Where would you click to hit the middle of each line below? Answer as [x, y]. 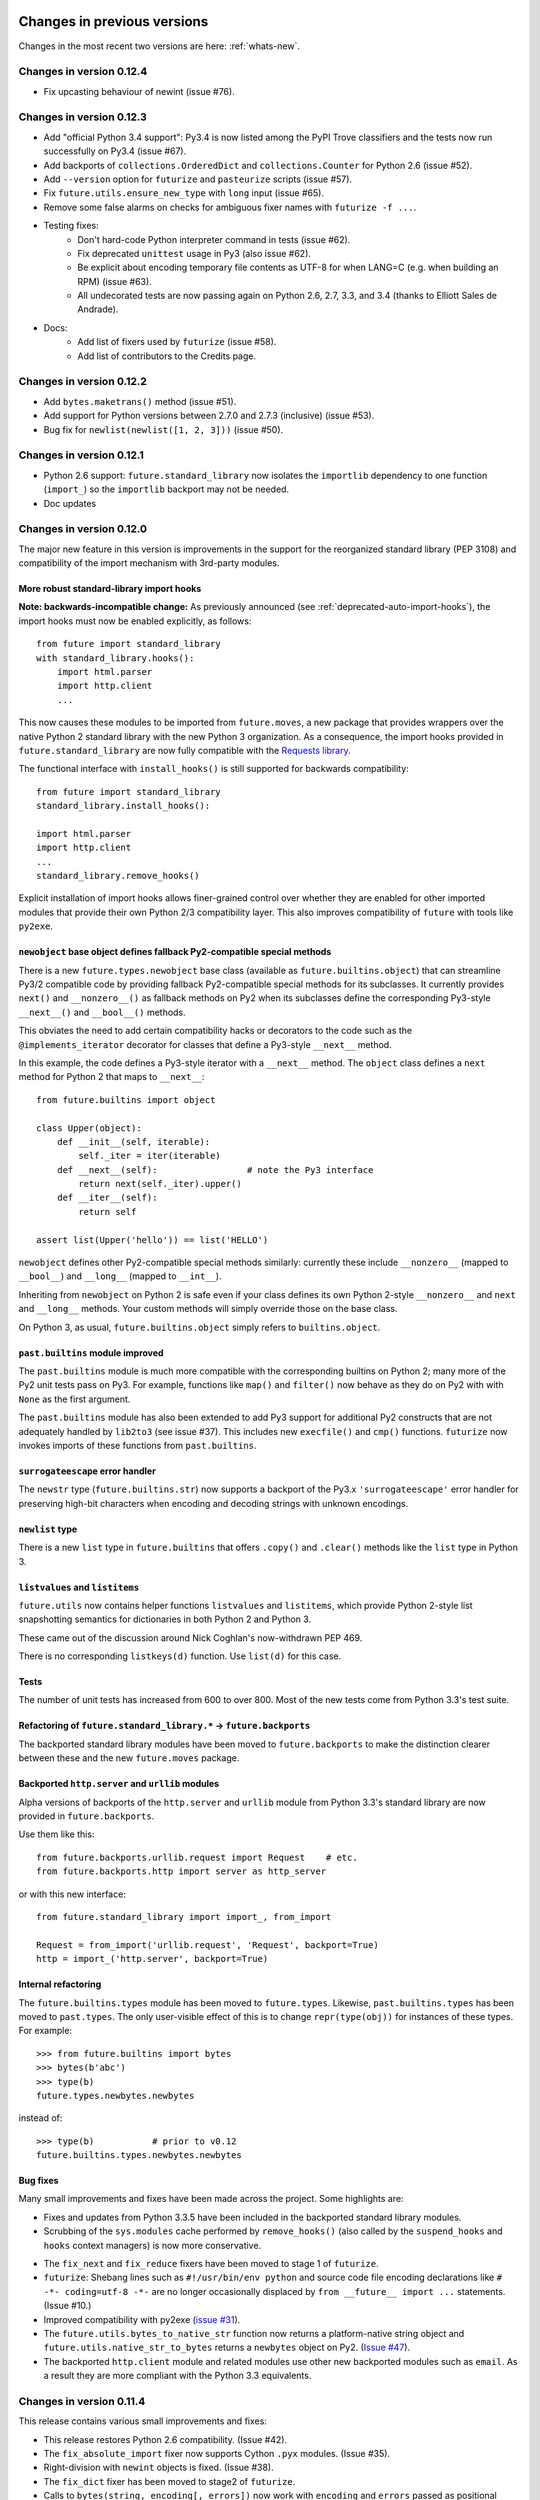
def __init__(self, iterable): [133, 1141]
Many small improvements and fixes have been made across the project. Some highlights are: [211, 2199]
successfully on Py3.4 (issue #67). [115, 151]
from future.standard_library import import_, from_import [184, 1916]
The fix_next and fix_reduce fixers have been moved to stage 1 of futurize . [211, 2264]
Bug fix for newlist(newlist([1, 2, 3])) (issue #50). [163, 429]
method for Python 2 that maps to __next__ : [111, 1077]
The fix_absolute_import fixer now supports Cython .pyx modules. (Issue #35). [216, 2454]
